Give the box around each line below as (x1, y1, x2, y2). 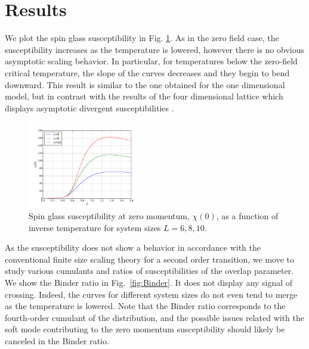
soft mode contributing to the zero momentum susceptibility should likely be (5, 323, 285, 335)
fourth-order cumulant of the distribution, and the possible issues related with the (5, 311, 304, 323)
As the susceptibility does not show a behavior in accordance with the (5, 241, 261, 254)
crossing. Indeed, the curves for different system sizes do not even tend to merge (5, 288, 298, 300)
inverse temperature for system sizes (29, 221, 161, 233)
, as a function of (216, 209, 279, 222)
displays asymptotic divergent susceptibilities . (5, 101, 174, 114)
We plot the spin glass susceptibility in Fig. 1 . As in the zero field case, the (5, 32, 279, 44)
